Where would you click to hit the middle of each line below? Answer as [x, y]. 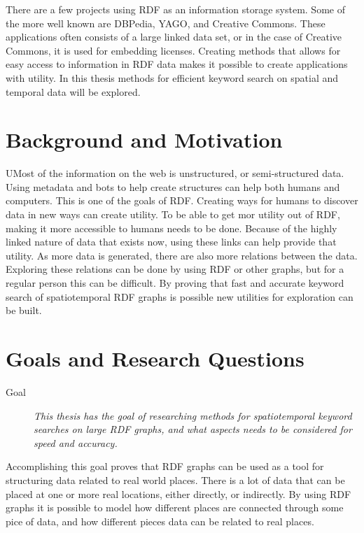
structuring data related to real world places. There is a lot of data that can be [175, 479]
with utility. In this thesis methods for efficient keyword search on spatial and [172, 77]
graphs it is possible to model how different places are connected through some [175, 507]
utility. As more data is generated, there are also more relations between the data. [182, 255]
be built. [24, 310]
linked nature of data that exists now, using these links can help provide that [171, 242]
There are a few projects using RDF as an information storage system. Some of [175, 9]
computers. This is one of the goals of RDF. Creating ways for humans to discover [182, 200]
